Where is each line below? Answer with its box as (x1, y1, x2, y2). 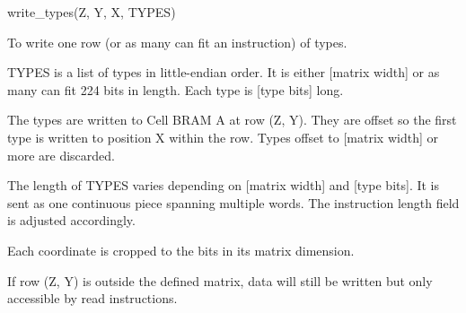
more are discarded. (7, 145, 115, 164)
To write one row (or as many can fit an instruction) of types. (7, 32, 347, 51)
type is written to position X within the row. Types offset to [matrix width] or (7, 127, 438, 146)
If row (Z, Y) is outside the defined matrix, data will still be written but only (7, 271, 433, 290)
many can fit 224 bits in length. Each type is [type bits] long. (7, 80, 344, 99)
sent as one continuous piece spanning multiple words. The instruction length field (7, 193, 460, 212)
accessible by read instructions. (7, 289, 178, 308)
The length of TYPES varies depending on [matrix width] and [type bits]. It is (7, 176, 440, 195)
